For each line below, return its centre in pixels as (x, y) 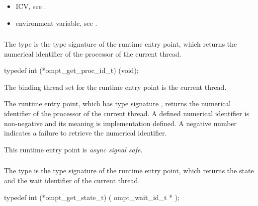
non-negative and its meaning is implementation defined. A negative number (121, 123)
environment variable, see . (56, 23)
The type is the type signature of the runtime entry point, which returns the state (129, 171)
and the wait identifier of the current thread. (72, 180)
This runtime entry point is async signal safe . (73, 149)
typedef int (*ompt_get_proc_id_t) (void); (71, 70)
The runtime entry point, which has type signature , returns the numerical (118, 103)
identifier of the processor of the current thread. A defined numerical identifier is (127, 113)
